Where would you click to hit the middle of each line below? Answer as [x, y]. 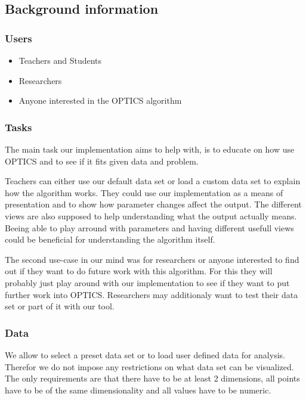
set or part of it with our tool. [60, 306]
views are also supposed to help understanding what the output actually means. [151, 215]
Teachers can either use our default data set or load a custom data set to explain [153, 181]
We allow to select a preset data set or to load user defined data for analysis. [145, 354]
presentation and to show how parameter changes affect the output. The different [153, 204]
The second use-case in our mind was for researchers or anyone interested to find [152, 259]
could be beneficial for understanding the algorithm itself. [110, 239]
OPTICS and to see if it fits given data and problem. [102, 161]
